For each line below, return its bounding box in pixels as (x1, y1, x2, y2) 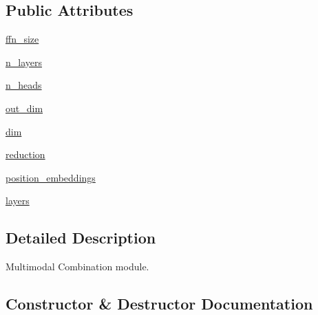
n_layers (6, 54, 43, 69)
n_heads (6, 78, 42, 92)
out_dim (6, 100, 43, 115)
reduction (6, 147, 45, 162)
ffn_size (6, 32, 39, 46)
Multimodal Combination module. (6, 259, 149, 274)
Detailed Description (6, 227, 156, 248)
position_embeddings (6, 170, 96, 184)
